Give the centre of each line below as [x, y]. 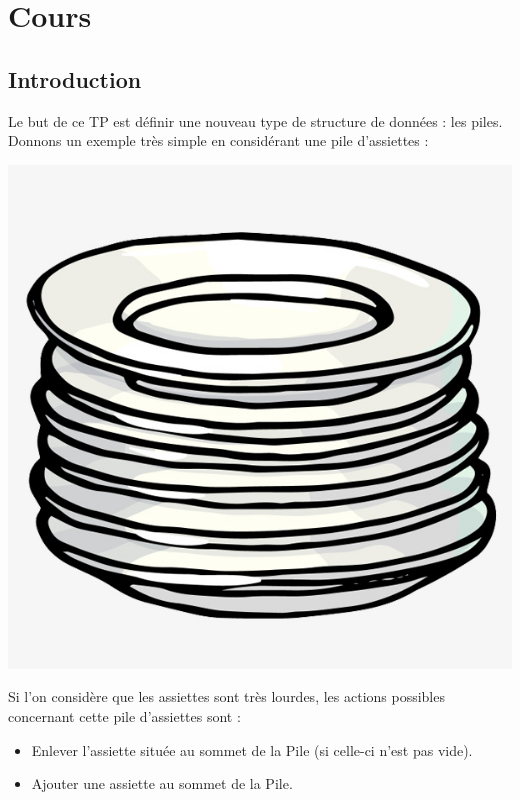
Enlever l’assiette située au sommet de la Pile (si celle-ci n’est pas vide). [252, 749]
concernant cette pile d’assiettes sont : [124, 715]
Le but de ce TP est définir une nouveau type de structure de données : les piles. [255, 120]
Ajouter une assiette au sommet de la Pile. [162, 783]
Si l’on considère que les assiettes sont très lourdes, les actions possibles [226, 696]
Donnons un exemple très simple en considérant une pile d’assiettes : [218, 140]
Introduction [75, 78]
